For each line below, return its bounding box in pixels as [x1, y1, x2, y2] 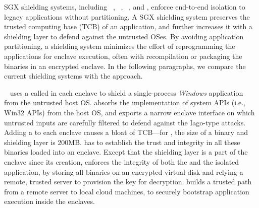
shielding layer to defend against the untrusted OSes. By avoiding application [4, 31, 244, 41]
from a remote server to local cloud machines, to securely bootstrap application [4, 186, 249, 196]
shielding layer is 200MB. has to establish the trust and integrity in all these [4, 136, 240, 147]
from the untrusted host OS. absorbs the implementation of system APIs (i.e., [4, 97, 246, 108]
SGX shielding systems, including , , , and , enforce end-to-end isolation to [4, 2, 245, 12]
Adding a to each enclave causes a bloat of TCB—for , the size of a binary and [4, 127, 248, 137]
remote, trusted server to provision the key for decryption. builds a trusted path [4, 176, 252, 187]
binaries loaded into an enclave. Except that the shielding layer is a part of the [4, 147, 248, 157]
